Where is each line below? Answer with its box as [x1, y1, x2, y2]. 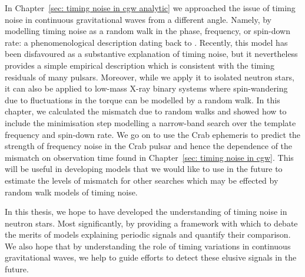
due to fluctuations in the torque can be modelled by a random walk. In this [5, 93, 280, 106]
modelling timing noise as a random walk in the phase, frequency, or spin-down [5, 25, 290, 37]
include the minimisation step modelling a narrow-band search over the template [5, 116, 296, 129]
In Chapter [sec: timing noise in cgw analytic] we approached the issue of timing [5, 2, 296, 13]
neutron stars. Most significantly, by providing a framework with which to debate [5, 217, 298, 229]
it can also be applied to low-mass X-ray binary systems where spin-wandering [5, 82, 288, 94]
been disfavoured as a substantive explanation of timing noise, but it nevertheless [5, 48, 298, 60]
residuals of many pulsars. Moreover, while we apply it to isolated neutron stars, [5, 70, 294, 83]
